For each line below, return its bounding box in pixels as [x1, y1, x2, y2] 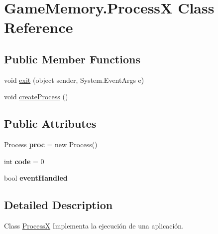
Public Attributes [4, 116, 97, 131]
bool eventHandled [4, 173, 68, 183]
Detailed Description [4, 197, 113, 213]
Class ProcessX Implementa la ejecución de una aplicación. [4, 221, 184, 231]
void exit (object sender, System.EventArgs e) [4, 74, 144, 85]
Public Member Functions [4, 51, 140, 66]
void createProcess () [4, 91, 68, 102]
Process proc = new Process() [4, 139, 98, 150]
